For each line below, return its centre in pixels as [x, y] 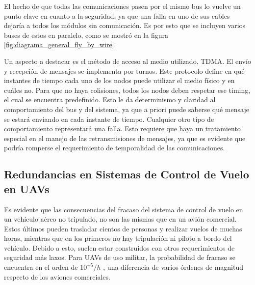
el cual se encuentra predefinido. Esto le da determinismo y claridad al [110, 100]
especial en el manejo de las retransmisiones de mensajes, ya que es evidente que [125, 138]
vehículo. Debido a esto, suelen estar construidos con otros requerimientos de [119, 247]
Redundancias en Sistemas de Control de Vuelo [127, 174]
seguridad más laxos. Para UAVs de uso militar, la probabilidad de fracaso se [120, 257]
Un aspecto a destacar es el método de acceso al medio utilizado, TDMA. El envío [127, 61]
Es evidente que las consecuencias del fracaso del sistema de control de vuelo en [124, 209]
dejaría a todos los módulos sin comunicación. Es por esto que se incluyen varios [125, 25]
